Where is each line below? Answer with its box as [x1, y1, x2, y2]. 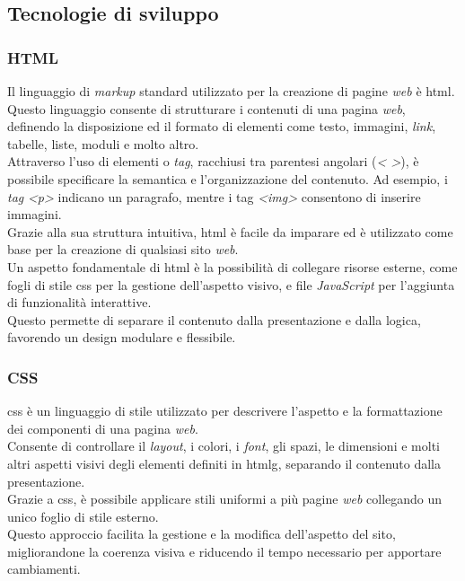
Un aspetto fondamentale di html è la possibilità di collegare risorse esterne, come [7, 257, 458, 276]
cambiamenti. [7, 559, 81, 578]
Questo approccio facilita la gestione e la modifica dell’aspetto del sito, [7, 524, 396, 543]
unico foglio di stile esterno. [7, 506, 159, 525]
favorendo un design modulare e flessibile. [7, 328, 236, 347]
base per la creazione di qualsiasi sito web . [7, 240, 239, 259]
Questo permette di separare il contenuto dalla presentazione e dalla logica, [7, 310, 421, 329]
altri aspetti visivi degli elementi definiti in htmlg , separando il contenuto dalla [7, 453, 441, 472]
